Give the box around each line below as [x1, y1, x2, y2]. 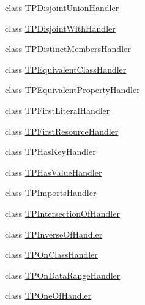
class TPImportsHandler [5, 186, 97, 199]
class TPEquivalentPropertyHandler [5, 83, 140, 96]
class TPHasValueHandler [5, 165, 102, 178]
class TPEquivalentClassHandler [5, 62, 127, 75]
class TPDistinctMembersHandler [5, 42, 131, 55]
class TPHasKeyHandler [5, 145, 96, 158]
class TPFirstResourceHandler [5, 124, 119, 137]
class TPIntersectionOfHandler [5, 206, 120, 219]
